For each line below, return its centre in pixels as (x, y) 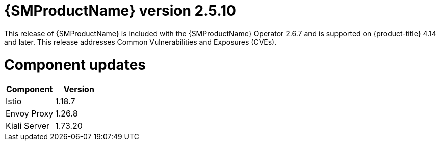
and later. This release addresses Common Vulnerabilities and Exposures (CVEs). (140, 42)
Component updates (75, 64)
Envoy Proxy (30, 114)
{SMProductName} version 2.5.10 (120, 11)
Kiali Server (28, 126)
